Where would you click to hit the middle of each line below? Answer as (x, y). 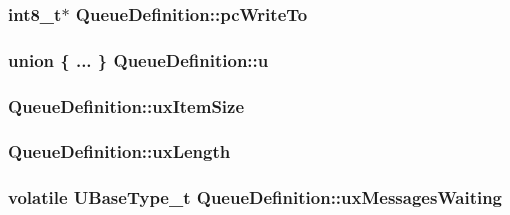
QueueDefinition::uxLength (119, 151)
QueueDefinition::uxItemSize (126, 105)
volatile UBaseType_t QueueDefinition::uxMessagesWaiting (255, 197)
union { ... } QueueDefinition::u (138, 59)
